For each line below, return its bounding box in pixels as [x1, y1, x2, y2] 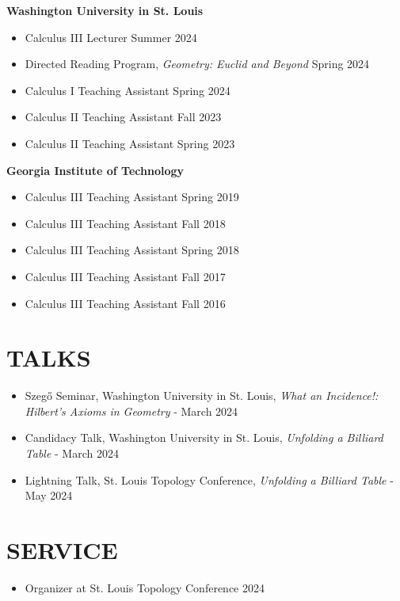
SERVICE [6, 534, 118, 565]
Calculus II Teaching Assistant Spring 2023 [25, 135, 235, 151]
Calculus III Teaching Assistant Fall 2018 [25, 215, 226, 231]
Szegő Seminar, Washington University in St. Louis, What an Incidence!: [25, 387, 379, 404]
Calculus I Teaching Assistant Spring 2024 [25, 82, 230, 98]
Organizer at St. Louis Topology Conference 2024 [25, 579, 265, 595]
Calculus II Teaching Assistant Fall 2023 [25, 108, 222, 125]
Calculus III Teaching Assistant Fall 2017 [25, 268, 226, 284]
